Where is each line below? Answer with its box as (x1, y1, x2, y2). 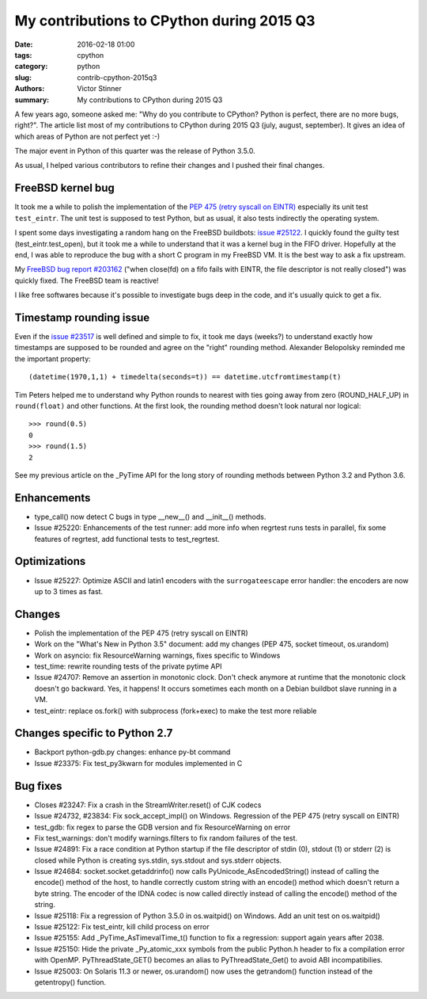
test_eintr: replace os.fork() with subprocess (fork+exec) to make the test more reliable (34, 706, 317, 715)
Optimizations (14, 555, 86, 568)
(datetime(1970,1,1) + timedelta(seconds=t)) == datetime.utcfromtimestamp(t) (28, 372, 342, 382)
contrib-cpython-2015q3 (77, 72, 157, 82)
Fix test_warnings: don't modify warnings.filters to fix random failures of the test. (34, 833, 298, 843)
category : (14, 62, 48, 71)
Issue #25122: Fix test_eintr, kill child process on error (34, 922, 210, 932)
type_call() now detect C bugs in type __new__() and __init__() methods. (34, 512, 266, 521)
